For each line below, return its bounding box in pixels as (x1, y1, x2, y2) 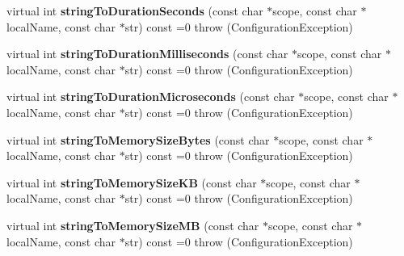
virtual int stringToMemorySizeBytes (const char (6, 131, 270, 148)
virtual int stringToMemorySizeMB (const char (6, 216, 259, 233)
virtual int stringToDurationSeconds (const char (6, 2, 263, 19)
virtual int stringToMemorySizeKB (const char (6, 174, 257, 191)
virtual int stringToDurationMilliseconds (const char (6, 45, 288, 62)
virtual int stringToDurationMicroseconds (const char (6, 88, 295, 105)
